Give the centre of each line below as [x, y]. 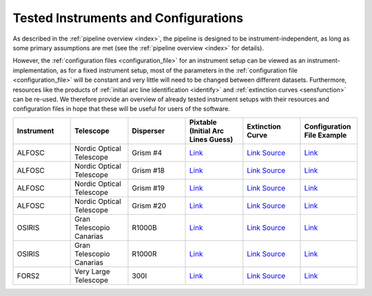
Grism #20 [149, 205]
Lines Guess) [211, 139]
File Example [325, 135]
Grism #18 [148, 170]
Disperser [148, 131]
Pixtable [203, 122]
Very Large [92, 271]
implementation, [35, 70]
